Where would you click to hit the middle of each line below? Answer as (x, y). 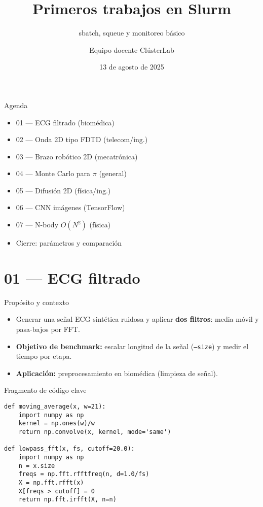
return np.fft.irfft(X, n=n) (67, 500)
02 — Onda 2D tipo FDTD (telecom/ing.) (82, 139)
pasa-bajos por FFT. (48, 329)
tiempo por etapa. (44, 356)
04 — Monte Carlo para (53, 173)
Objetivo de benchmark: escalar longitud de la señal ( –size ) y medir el (132, 346)
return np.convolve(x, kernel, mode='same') (95, 432)
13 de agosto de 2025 (132, 67)
